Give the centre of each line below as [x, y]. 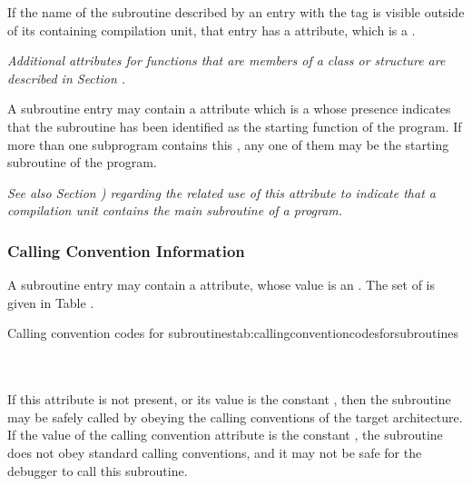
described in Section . [67, 78]
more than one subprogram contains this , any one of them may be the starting [228, 144]
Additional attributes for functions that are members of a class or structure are [226, 60]
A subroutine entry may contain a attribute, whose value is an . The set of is [221, 285]
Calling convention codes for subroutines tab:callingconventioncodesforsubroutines [233, 333]
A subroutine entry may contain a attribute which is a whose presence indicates [229, 109]
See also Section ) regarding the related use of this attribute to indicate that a [221, 192]
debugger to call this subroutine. [98, 470]
